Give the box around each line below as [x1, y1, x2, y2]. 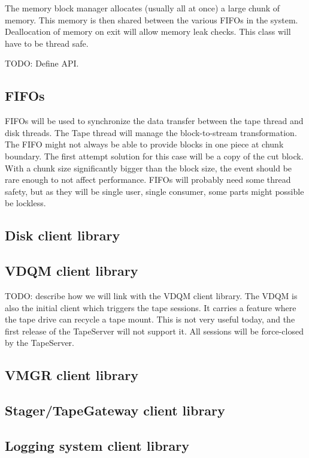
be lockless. [5, 197, 46, 209]
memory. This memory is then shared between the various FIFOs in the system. [5, 13, 298, 26]
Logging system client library [5, 436, 190, 454]
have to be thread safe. [5, 37, 89, 49]
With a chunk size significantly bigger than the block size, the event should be [5, 161, 292, 174]
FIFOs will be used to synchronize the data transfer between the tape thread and [5, 115, 304, 127]
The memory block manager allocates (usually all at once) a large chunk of [5, 2, 280, 14]
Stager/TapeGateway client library [5, 401, 225, 420]
